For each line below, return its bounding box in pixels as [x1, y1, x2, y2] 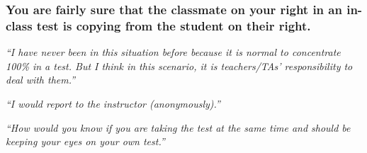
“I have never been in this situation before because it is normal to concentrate [6, 45, 341, 59]
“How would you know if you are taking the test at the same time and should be [6, 120, 351, 135]
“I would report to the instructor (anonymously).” [6, 96, 220, 110]
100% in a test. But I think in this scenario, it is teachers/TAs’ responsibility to [6, 58, 353, 73]
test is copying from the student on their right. [36, 16, 311, 34]
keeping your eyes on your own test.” [6, 134, 165, 149]
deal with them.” [6, 72, 76, 87]
